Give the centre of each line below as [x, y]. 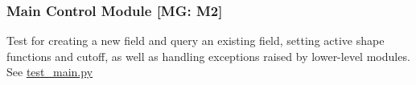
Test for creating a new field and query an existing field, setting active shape [196, 40]
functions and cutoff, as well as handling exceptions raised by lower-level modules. [208, 56]
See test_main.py [50, 72]
